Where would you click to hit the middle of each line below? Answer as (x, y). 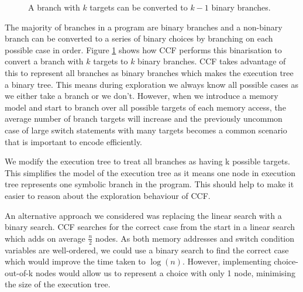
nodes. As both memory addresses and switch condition (195, 238)
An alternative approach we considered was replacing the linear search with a (143, 215)
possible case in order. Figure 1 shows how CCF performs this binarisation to (143, 49)
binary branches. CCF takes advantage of (212, 61)
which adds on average (45, 238)
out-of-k (19, 272)
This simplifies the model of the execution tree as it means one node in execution (150, 172)
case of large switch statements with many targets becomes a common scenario (146, 130)
